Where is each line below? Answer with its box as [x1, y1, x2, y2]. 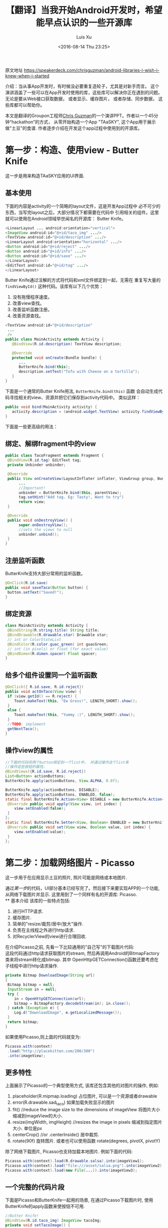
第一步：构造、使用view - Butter [5, 145, 139, 156]
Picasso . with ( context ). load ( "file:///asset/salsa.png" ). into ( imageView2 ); [5, 1163, 164, 1168]
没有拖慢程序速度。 [12, 294, 52, 300]
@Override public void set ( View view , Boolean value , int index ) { [7, 825, 151, 830]
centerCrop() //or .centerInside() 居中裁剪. [12, 1132, 99, 1138]
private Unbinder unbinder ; [7, 462, 66, 467]
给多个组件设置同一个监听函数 [5, 671, 97, 679]
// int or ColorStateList [7, 637, 61, 642]
